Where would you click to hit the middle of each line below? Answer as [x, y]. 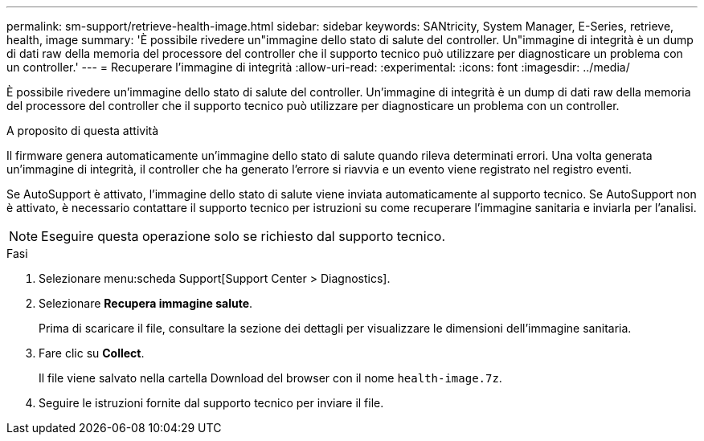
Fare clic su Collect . [92, 353]
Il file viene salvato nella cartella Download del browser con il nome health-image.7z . [270, 378]
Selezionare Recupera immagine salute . [146, 303]
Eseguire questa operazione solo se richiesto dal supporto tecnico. [243, 236]
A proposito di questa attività [83, 131]
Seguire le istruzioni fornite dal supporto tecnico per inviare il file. [211, 403]
